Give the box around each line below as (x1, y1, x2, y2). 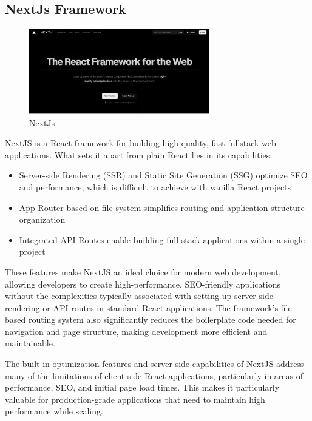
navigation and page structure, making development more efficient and (5, 325, 268, 337)
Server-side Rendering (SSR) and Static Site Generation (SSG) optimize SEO (19, 169, 308, 181)
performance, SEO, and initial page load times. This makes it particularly (5, 381, 280, 394)
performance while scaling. (5, 405, 103, 417)
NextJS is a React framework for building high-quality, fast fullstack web (5, 136, 276, 149)
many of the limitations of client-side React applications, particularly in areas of (5, 369, 304, 382)
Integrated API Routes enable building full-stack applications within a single (19, 233, 305, 246)
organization (19, 213, 66, 226)
